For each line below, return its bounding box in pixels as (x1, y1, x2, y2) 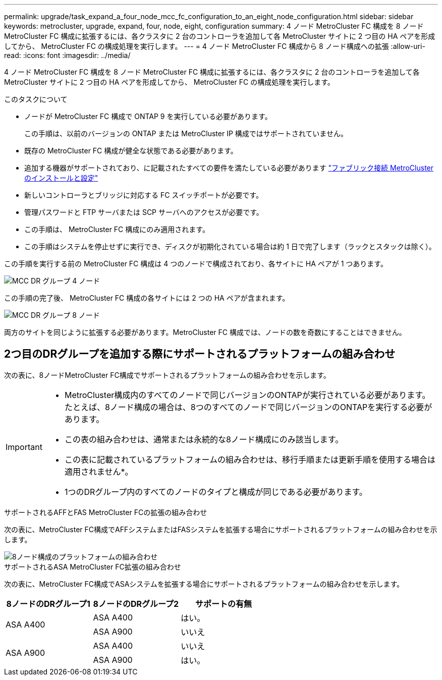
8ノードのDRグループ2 (93, 598, 179, 609)
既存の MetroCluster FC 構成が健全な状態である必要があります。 (24, 146, 238, 155)
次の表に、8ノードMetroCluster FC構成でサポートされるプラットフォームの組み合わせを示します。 (4, 370, 330, 379)
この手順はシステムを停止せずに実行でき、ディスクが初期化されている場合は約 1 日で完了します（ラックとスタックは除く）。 (24, 242, 436, 251)
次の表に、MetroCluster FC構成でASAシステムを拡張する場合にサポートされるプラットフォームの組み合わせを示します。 (4, 579, 404, 588)
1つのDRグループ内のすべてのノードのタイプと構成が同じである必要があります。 (64, 486, 367, 497)
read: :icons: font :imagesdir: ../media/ (4, 51, 131, 60)
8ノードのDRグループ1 (6, 598, 90, 609)
